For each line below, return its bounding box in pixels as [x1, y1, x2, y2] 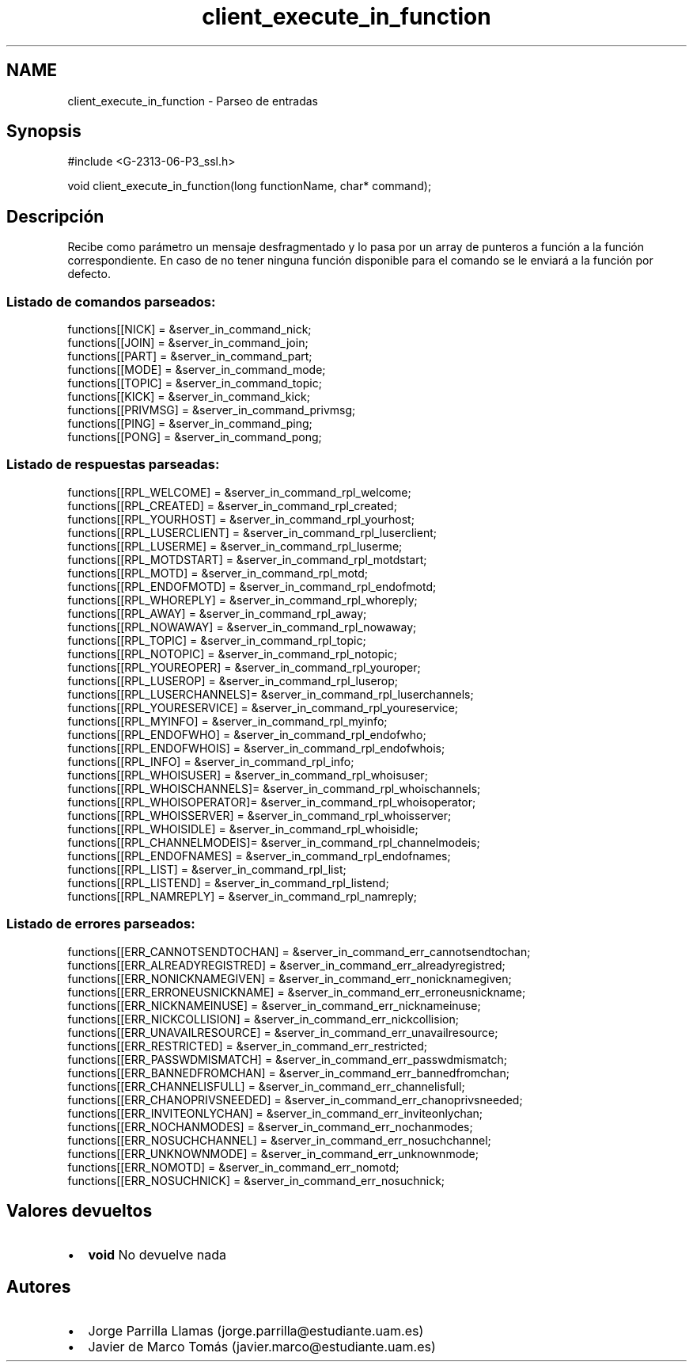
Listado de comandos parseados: [6, 293, 216, 310]
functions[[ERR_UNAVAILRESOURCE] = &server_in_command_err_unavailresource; [67, 1025, 498, 1039]
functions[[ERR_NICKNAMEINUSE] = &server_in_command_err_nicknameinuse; [67, 998, 481, 1012]
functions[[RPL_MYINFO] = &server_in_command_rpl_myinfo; [67, 714, 388, 728]
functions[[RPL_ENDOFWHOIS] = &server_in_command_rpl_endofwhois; [67, 741, 445, 755]
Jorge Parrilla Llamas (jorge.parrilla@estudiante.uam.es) [88, 1323, 424, 1339]
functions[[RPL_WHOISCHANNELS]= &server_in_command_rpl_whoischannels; [67, 781, 481, 795]
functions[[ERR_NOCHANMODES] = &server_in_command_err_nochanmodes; [67, 1119, 473, 1134]
